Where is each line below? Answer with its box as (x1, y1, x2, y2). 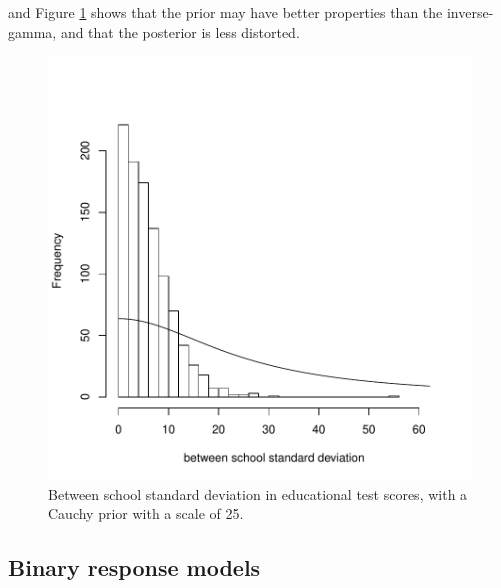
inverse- (446, 2, 494, 22)
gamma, (8, 21, 57, 42)
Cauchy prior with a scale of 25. (48, 503, 244, 524)
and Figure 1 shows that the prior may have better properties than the (8, 2, 443, 22)
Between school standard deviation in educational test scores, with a (48, 483, 468, 504)
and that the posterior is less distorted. (60, 21, 300, 42)
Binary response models (8, 552, 261, 583)
